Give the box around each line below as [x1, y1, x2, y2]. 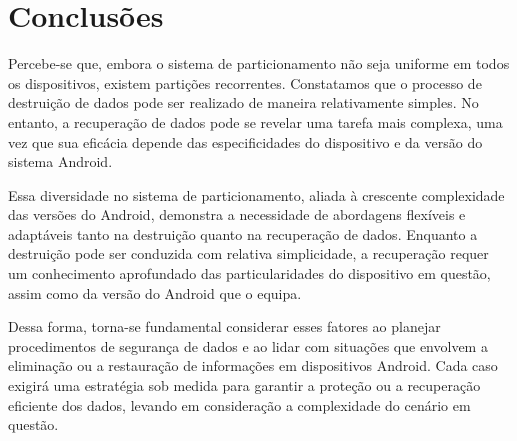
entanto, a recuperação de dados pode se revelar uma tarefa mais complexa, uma [8, 111, 503, 132]
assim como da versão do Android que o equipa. [8, 282, 302, 303]
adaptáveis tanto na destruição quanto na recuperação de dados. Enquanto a [8, 223, 478, 244]
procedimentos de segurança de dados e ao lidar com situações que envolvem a [8, 335, 488, 356]
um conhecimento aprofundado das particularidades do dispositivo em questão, [8, 263, 491, 284]
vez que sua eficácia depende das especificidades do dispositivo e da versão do [8, 131, 483, 152]
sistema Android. [8, 151, 113, 172]
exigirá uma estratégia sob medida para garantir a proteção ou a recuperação [8, 375, 481, 396]
